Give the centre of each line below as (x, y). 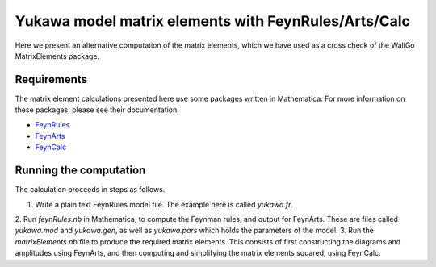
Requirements (51, 79)
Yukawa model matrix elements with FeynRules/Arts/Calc (213, 21)
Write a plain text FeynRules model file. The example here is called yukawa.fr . (164, 204)
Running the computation (80, 171)
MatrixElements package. (57, 56)
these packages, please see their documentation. (97, 110)
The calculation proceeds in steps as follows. (90, 190)
